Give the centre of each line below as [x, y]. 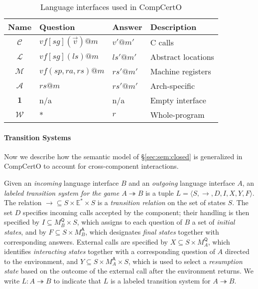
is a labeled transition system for [160, 280]
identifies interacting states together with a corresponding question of [110, 251]
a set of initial [213, 222]
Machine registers [181, 71]
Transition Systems [38, 137]
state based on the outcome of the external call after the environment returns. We [129, 271]
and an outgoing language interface [182, 182]
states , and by [25, 231]
